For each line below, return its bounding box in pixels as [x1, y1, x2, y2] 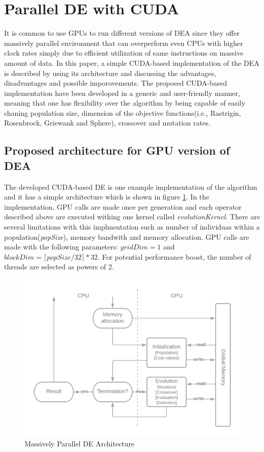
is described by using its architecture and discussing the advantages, [4, 67, 216, 78]
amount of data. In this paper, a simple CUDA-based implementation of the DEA [4, 57, 259, 68]
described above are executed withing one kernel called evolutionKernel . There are [4, 211, 260, 222]
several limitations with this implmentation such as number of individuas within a [4, 221, 260, 232]
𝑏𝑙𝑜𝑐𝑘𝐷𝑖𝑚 [4, 254, 35, 261]
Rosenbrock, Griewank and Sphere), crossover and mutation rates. [4, 117, 211, 128]
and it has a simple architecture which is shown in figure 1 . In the [4, 191, 210, 202]
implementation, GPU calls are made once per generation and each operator [4, 201, 242, 212]
